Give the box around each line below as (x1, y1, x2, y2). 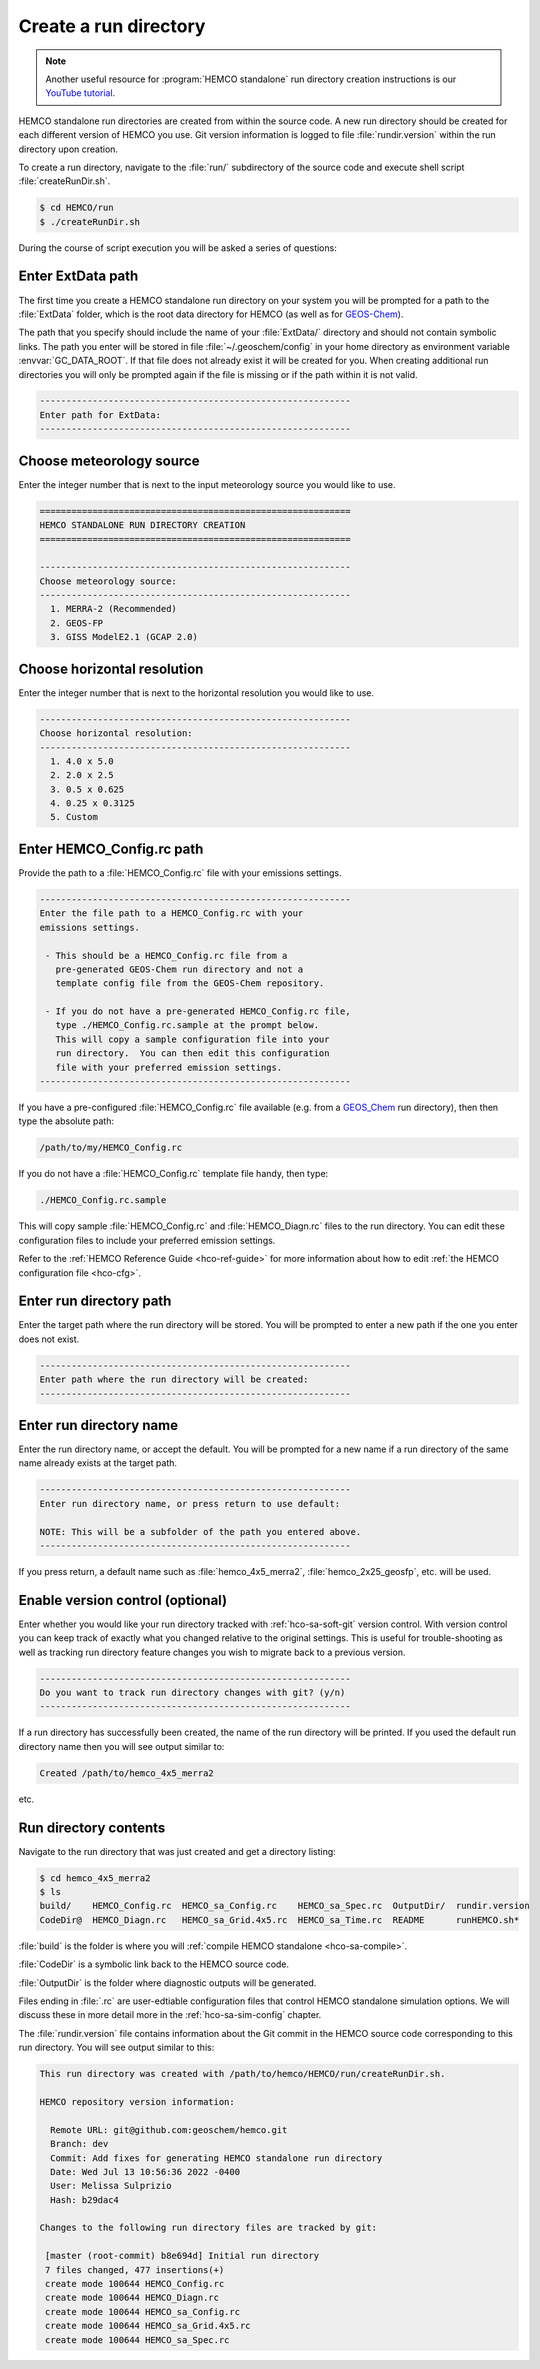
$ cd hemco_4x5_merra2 (39, 1872, 151, 1884)
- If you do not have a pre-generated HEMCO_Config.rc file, (45, 1006, 351, 1017)
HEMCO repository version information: (39, 2096, 235, 2107)
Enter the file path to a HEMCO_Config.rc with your (39, 908, 304, 919)
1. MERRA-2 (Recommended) (50, 603, 177, 615)
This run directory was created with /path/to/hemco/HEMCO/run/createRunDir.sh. (39, 2068, 446, 2080)
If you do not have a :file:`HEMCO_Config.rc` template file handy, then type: (18, 1168, 329, 1180)
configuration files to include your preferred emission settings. (18, 1234, 276, 1246)
